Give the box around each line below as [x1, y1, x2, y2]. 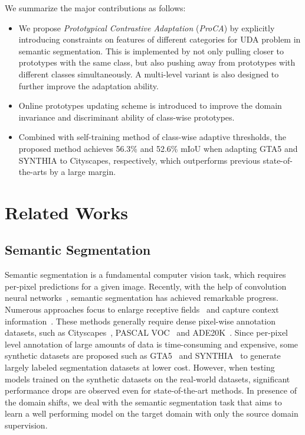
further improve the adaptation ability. [18, 79, 159, 92]
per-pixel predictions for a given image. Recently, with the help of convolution [5, 280, 287, 292]
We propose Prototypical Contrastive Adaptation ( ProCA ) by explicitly [18, 21, 275, 34]
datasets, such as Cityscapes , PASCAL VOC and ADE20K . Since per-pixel [5, 326, 288, 339]
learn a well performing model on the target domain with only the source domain [5, 407, 299, 420]
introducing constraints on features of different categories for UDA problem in [18, 33, 301, 46]
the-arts [18, 165, 47, 178]
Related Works [5, 200, 129, 224]
